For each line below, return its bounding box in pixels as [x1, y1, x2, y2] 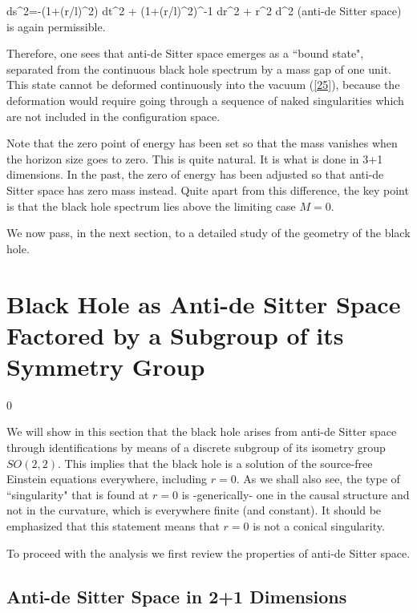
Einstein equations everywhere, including [6, 470, 208, 487]
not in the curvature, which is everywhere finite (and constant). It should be [6, 502, 382, 518]
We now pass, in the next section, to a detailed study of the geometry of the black [6, 224, 411, 241]
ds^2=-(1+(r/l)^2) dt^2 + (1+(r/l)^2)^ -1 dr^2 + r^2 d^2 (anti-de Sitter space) [6, 2, 402, 18]
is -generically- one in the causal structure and [181, 486, 410, 502]
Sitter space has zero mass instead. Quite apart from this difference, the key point [6, 181, 409, 198]
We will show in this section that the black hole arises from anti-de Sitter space [6, 423, 397, 440]
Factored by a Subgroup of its [6, 318, 344, 351]
